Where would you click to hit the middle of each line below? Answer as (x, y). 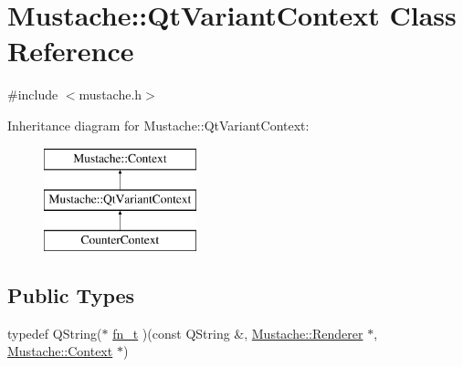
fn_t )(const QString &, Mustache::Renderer (238, 333)
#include (33, 94)
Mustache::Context (60, 351)
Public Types (71, 294)
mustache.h (110, 94)
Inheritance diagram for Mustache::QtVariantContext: (158, 125)
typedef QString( (55, 333)
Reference (71, 51)
